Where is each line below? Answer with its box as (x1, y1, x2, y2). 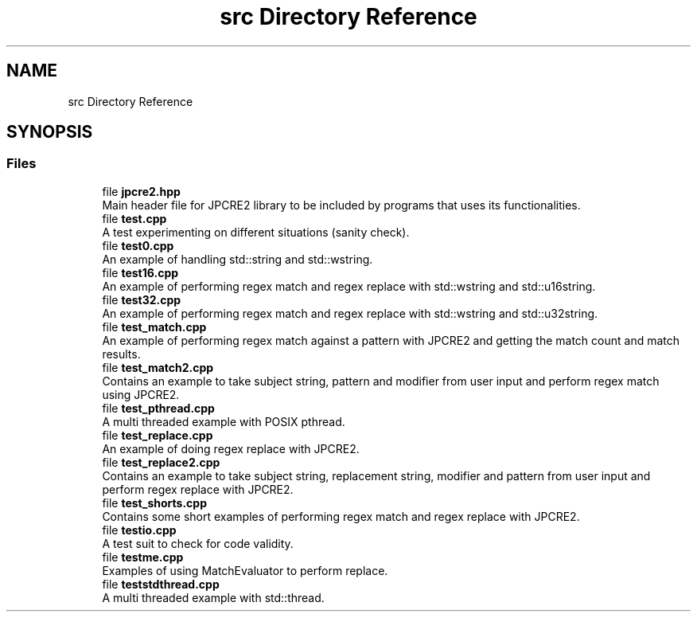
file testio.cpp (102, 522, 177, 537)
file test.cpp (102, 211, 167, 225)
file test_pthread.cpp (102, 401, 215, 415)
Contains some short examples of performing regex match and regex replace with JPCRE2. (102, 509, 580, 523)
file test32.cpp (102, 292, 181, 307)
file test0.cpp (102, 238, 174, 252)
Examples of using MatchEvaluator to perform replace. (102, 563, 388, 577)
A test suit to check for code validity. (102, 536, 294, 550)
